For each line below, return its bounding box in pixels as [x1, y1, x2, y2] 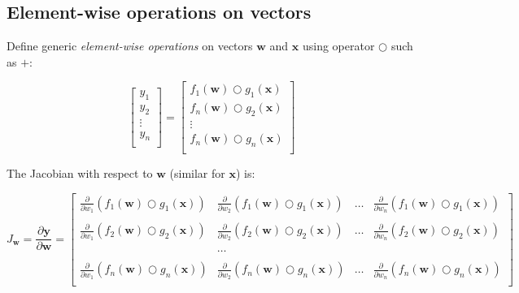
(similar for [169, 164, 225, 181]
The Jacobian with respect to [7, 164, 153, 181]
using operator [302, 37, 375, 54]
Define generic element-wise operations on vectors [7, 37, 253, 54]
